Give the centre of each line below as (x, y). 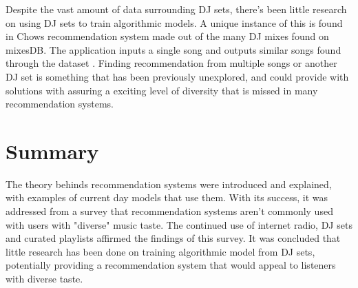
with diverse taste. (44, 279)
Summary (52, 151)
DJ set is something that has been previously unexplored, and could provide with (177, 76)
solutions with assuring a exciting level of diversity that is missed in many (162, 90)
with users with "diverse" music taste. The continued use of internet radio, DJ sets (179, 224)
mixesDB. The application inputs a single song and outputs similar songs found (173, 49)
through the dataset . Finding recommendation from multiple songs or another (171, 63)
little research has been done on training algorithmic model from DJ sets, (160, 251)
